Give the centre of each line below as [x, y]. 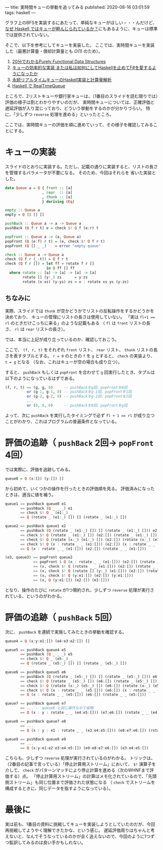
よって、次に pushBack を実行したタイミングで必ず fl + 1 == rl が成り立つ [80, 415]
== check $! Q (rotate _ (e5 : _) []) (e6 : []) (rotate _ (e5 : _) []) [89, 681]
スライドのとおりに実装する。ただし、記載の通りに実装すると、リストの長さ [81, 166]
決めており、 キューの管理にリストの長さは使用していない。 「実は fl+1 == [80, 317]
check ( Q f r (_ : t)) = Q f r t [37, 259]
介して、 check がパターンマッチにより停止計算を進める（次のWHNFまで [77, 770]
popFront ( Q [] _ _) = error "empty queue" [53, 246]
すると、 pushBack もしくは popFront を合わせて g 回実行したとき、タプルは [80, 372]
